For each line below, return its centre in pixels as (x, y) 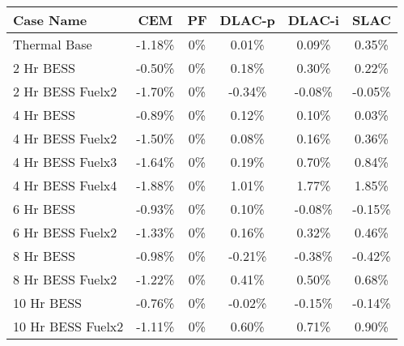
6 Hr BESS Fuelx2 (65, 232)
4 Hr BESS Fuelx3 (65, 162)
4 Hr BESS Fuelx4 (65, 185)
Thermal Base (53, 44)
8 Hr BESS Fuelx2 (65, 279)
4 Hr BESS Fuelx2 (65, 138)
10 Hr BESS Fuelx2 (68, 326)
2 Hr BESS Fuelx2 (65, 91)
